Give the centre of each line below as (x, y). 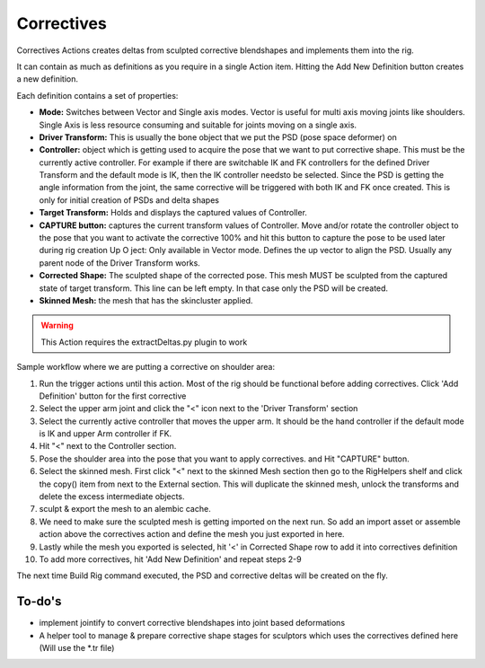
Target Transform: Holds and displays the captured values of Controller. (173, 213)
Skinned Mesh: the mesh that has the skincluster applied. (146, 300)
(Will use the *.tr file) (77, 648)
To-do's (39, 602)
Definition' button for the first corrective (113, 396)
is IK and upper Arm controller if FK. (106, 434)
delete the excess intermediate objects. (112, 497)
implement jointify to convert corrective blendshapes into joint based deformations (192, 623)
